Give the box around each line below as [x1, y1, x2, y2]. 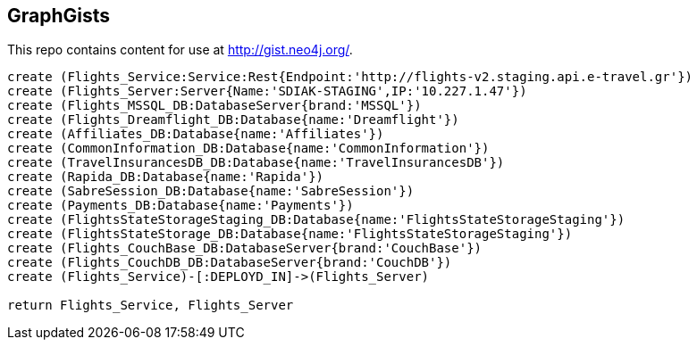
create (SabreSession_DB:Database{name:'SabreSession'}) [7, 184, 415, 199]
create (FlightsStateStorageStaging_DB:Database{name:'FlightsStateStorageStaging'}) [7, 212, 626, 227]
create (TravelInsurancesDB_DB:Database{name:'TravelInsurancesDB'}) [7, 155, 505, 170]
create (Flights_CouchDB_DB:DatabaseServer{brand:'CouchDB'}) [7, 255, 452, 270]
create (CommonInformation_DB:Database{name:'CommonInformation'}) [7, 141, 490, 156]
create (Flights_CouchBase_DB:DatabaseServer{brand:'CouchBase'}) [7, 241, 483, 256]
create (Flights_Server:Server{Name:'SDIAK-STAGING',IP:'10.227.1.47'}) [7, 84, 527, 99]
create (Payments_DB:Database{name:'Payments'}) [7, 198, 354, 213]
